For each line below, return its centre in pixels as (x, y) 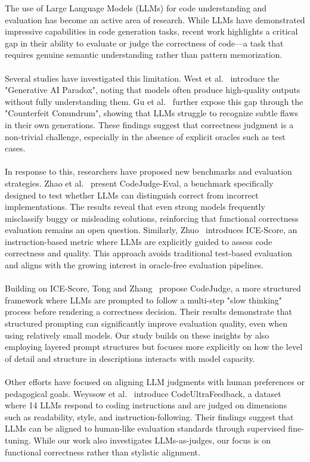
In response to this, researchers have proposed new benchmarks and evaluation (148, 171)
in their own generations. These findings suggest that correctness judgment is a (149, 124)
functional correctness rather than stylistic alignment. (103, 452)
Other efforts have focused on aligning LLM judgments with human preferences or (155, 382)
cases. (15, 148)
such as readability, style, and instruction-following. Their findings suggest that (149, 416)
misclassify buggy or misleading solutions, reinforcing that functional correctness (152, 218)
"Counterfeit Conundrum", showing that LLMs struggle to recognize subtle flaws (152, 113)
